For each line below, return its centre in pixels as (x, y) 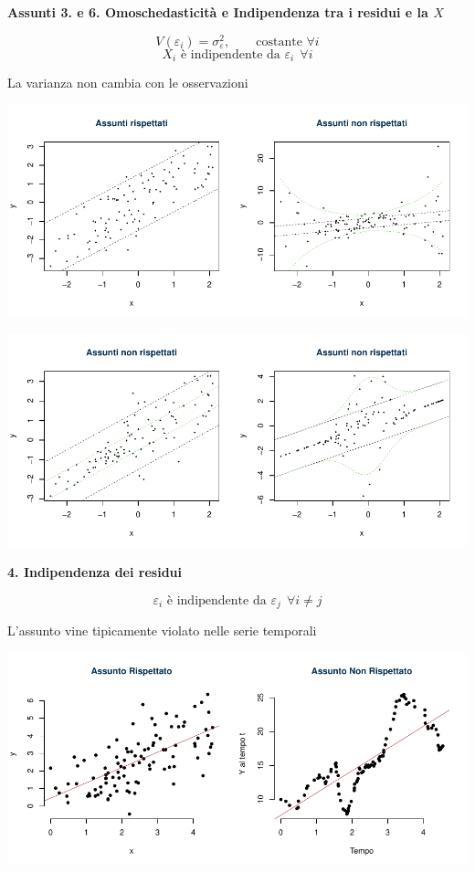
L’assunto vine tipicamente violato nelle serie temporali (162, 630)
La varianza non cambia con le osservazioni (128, 83)
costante (279, 42)
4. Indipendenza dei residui (95, 572)
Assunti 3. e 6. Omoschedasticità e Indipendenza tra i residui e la (218, 12)
